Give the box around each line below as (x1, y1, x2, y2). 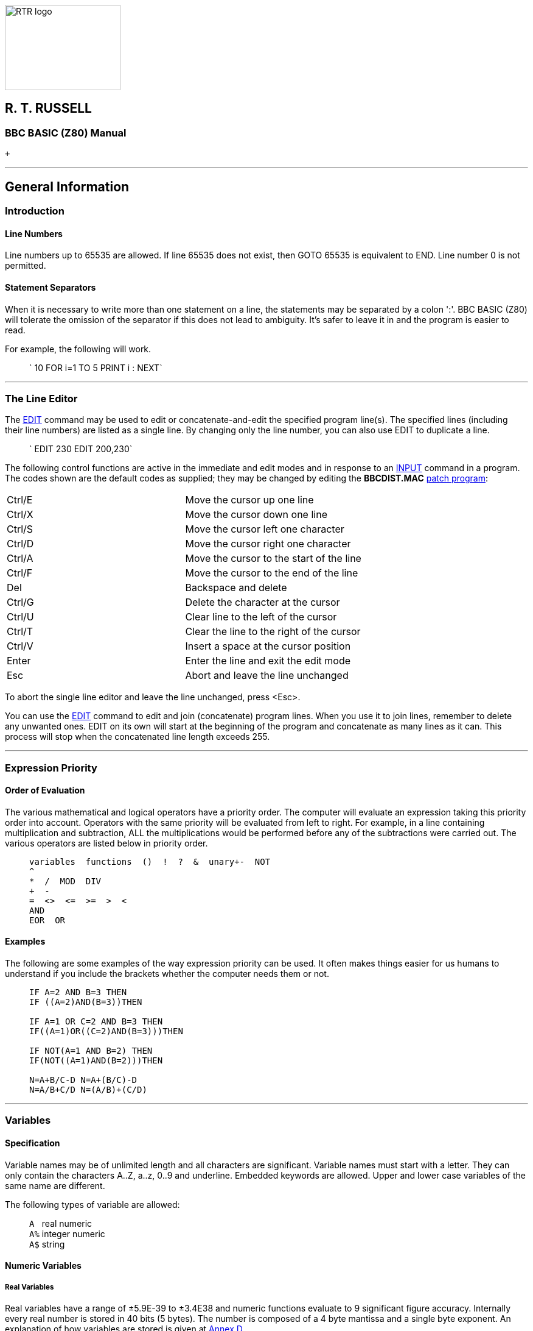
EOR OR (29, 915, 66, 925)
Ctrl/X (7, 508, 33, 521)
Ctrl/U (7, 611, 34, 623)
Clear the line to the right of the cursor (185, 625, 361, 638)
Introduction (5, 205, 64, 218)
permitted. (5, 260, 46, 271)
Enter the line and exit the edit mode (185, 655, 351, 667)
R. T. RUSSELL (5, 101, 92, 116)
